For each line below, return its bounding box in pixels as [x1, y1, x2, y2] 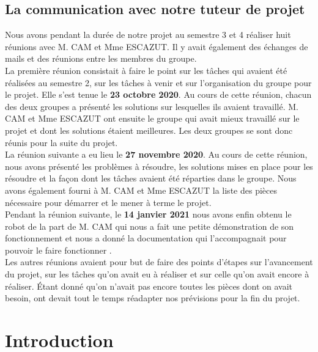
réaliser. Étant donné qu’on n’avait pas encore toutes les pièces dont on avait [5, 279, 293, 292]
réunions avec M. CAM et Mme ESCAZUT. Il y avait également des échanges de [5, 40, 308, 53]
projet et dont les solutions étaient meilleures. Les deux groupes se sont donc [5, 123, 293, 136]
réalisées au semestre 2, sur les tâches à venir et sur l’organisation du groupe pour [5, 76, 312, 89]
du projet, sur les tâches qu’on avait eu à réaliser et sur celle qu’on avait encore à [5, 268, 309, 280]
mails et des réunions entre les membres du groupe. [5, 52, 197, 65]
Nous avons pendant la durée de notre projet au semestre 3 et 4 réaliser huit [5, 28, 291, 41]
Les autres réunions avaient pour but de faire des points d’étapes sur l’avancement [5, 255, 313, 268]
